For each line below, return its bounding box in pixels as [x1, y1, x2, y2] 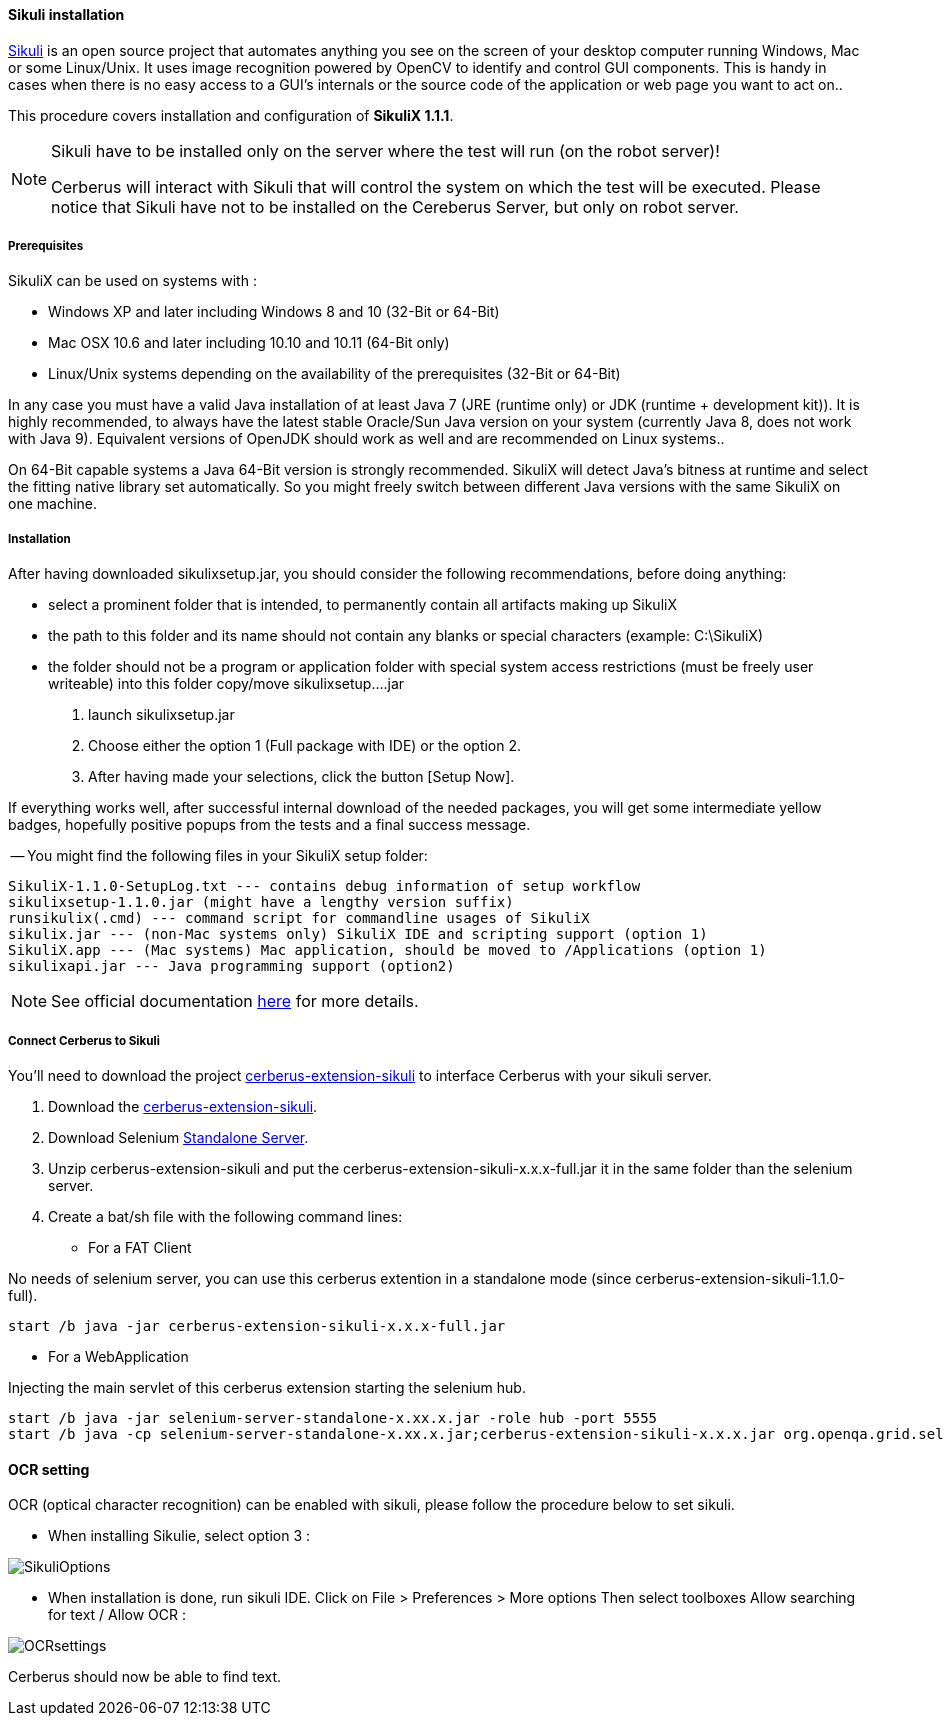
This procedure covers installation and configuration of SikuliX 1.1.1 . [8, 106, 454, 124]
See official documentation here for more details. [51, 991, 419, 1012]
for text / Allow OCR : [48, 1606, 186, 1624]
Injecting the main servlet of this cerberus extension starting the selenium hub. [8, 1378, 526, 1396]
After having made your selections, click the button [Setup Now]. [88, 768, 515, 786]
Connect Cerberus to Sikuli [8, 1033, 160, 1048]
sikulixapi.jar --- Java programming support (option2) [8, 958, 455, 975]
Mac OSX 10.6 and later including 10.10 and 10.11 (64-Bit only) [48, 334, 450, 352]
